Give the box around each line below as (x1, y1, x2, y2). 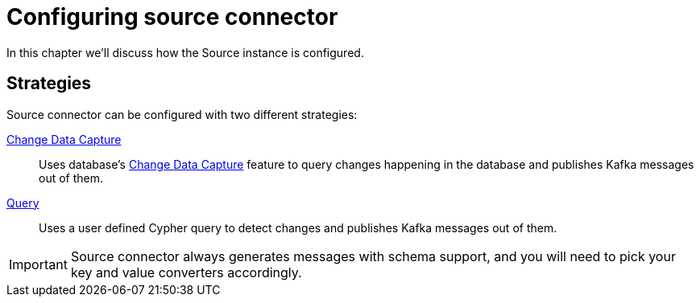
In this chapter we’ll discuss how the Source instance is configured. (6, 45, 364, 59)
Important (9, 256, 68, 272)
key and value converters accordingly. (70, 264, 302, 280)
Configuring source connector (6, 3, 338, 31)
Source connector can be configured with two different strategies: (6, 107, 358, 121)
